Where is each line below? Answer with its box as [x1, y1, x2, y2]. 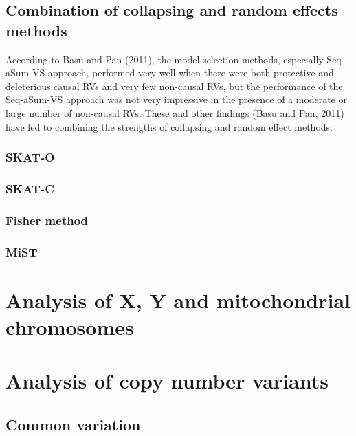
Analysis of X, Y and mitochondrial [5, 285, 351, 314]
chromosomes [5, 312, 134, 340]
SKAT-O [5, 149, 55, 166]
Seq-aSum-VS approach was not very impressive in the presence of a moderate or [5, 92, 348, 107]
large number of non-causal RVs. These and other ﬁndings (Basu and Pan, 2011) [5, 105, 344, 120]
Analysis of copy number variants [5, 367, 329, 395]
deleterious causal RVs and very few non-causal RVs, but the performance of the [5, 78, 343, 93]
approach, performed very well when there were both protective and [47, 65, 334, 80]
